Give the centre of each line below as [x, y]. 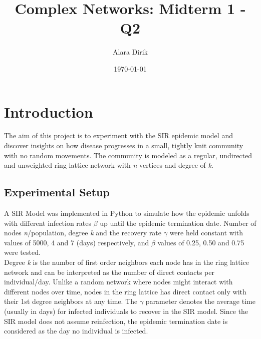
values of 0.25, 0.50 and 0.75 [201, 242]
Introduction [49, 111]
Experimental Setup [57, 192]
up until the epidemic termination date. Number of [178, 223]
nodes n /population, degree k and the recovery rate [83, 233]
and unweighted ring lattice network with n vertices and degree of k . [109, 165]
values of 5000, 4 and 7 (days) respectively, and [77, 242]
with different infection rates [48, 223]
